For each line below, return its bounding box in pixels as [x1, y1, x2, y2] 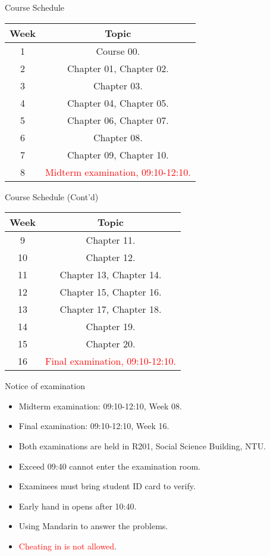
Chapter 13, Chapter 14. [59, 268, 162, 282]
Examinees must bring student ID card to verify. [18, 480, 196, 492]
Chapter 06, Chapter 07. [67, 113, 169, 127]
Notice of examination [5, 380, 85, 392]
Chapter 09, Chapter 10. [67, 147, 169, 161]
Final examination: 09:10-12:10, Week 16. [18, 420, 169, 432]
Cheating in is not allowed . [18, 539, 117, 552]
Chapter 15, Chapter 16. [59, 285, 162, 299]
